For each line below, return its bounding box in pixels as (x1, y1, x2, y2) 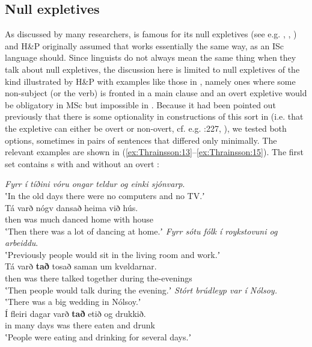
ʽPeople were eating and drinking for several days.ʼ (5, 331, 192, 343)
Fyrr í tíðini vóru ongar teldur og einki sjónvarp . (5, 177, 185, 190)
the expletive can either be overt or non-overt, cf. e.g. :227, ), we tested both (5, 121, 287, 134)
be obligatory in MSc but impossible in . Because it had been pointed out (5, 98, 276, 111)
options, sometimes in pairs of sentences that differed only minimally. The (5, 134, 277, 146)
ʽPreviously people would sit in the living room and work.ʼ (5, 248, 221, 260)
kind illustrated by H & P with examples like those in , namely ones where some (5, 75, 296, 87)
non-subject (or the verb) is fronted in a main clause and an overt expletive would (5, 87, 307, 99)
